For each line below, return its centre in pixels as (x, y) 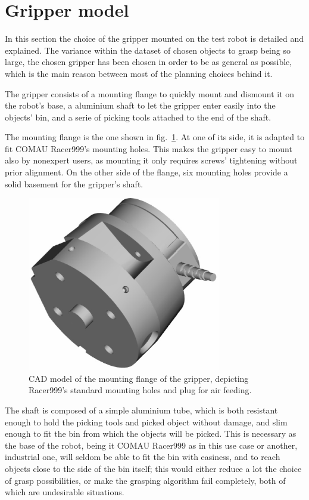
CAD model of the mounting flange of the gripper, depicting (139, 378)
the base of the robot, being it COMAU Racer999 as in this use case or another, (151, 445)
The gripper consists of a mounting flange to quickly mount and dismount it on (150, 93)
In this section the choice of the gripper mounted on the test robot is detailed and (154, 38)
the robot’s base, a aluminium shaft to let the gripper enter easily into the (140, 105)
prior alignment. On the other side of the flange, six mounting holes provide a (146, 172)
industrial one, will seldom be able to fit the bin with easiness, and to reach (143, 457)
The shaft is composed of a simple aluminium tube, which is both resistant (141, 410)
